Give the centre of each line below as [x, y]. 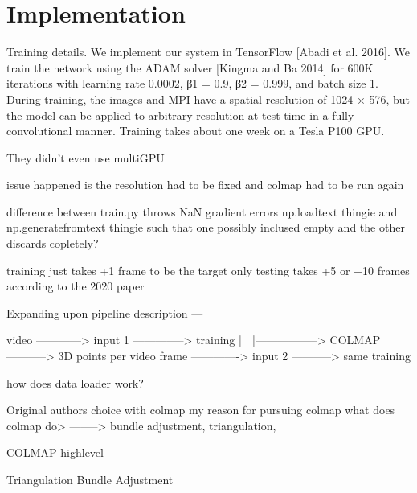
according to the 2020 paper [76, 286]
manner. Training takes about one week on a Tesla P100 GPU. [230, 131]
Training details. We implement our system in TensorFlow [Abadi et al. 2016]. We [208, 52]
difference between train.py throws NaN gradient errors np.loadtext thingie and [202, 211]
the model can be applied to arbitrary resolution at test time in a [168, 115]
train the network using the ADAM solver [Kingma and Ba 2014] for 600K [190, 67]
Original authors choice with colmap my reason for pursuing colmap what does [201, 410]
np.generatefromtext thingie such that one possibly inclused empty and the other [206, 227]
